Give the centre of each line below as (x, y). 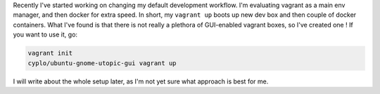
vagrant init (50, 53)
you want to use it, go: (45, 34)
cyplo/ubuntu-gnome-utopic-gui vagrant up (102, 63)
